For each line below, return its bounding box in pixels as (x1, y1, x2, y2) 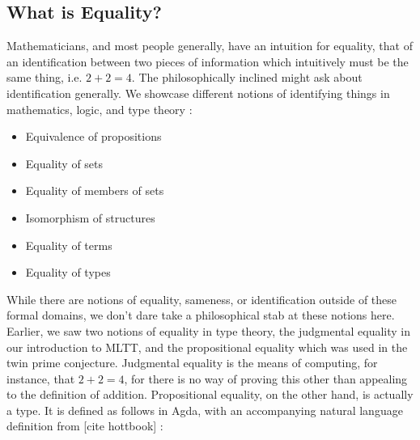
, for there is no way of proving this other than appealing (124, 370, 408, 387)
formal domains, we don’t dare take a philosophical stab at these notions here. (6, 307, 395, 324)
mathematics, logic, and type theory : (6, 100, 193, 117)
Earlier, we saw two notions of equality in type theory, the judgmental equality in (6, 322, 411, 339)
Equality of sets (25, 154, 104, 171)
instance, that (6, 370, 75, 387)
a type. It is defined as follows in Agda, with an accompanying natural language (6, 401, 403, 418)
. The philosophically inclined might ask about (131, 69, 363, 86)
